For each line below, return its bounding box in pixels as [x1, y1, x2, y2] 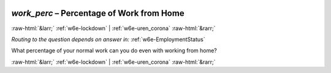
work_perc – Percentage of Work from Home [11, 8, 185, 18]
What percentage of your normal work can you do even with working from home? [11, 47, 217, 55]
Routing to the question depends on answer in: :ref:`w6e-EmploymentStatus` [11, 36, 205, 43]
